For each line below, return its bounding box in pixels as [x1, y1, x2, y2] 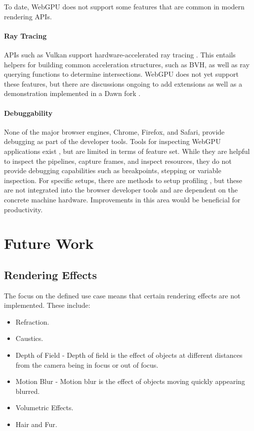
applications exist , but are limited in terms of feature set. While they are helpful [4, 145, 250, 156]
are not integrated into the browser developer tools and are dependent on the [4, 185, 238, 195]
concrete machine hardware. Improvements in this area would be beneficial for [4, 194, 241, 204]
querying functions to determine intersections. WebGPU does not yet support [4, 69, 239, 79]
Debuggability [4, 107, 53, 118]
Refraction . [15, 316, 49, 327]
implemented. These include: [4, 300, 90, 310]
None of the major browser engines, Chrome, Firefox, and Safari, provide [4, 126, 225, 137]
